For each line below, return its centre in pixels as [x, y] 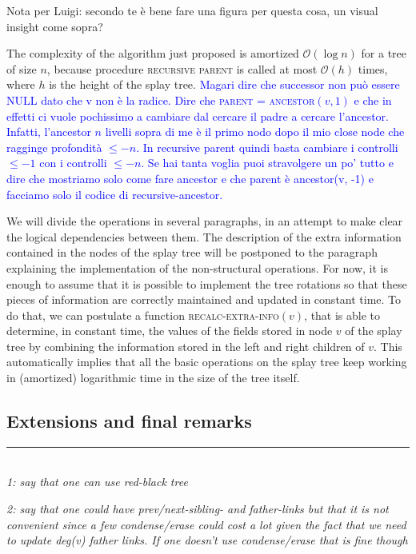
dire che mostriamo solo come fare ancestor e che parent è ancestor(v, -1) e [190, 178]
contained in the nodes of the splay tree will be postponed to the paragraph [192, 252]
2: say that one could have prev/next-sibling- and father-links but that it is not [198, 509]
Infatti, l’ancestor [49, 132]
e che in [373, 100]
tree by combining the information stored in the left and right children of [186, 346]
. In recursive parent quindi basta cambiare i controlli [267, 147]
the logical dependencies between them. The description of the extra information [204, 236]
